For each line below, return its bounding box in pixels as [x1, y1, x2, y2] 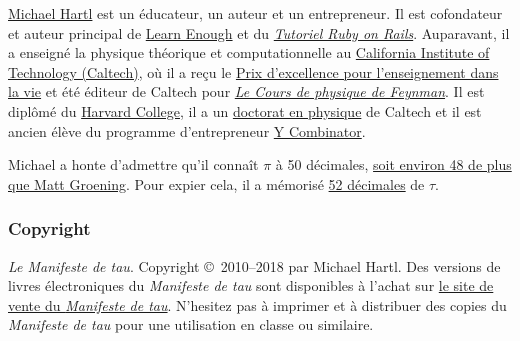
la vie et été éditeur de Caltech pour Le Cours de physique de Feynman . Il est [8, 81, 485, 102]
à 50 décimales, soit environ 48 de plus [275, 154, 512, 175]
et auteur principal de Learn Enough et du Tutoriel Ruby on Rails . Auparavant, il [8, 22, 510, 43]
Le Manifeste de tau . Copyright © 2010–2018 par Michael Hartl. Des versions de [8, 255, 501, 276]
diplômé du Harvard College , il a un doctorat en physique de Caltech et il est [8, 100, 482, 121]
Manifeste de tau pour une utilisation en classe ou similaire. [8, 314, 374, 335]
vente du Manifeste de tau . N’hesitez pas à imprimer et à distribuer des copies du [8, 294, 507, 315]
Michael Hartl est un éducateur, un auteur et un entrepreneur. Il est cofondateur [8, 3, 503, 23]
